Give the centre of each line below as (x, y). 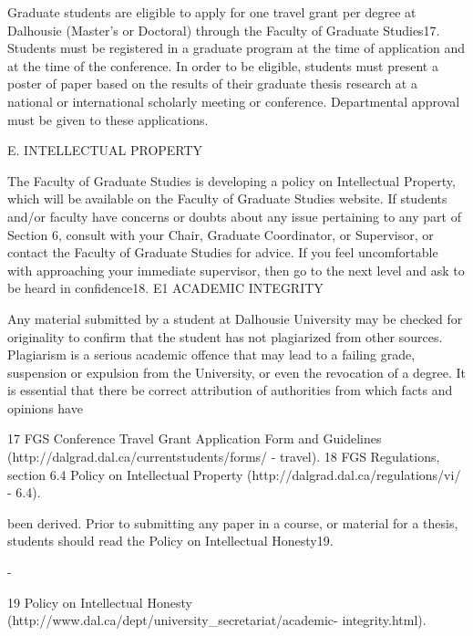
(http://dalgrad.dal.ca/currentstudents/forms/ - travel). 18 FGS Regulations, (224, 457)
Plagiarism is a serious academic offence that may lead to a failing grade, (211, 354)
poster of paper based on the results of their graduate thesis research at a (212, 83)
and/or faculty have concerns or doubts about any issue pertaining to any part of (234, 216)
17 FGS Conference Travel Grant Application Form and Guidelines (195, 438)
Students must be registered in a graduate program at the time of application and (236, 48)
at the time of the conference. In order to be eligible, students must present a (223, 65)
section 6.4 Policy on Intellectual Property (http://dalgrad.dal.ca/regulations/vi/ (234, 474)
